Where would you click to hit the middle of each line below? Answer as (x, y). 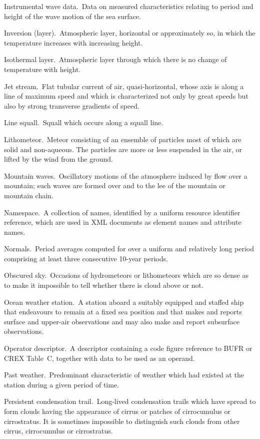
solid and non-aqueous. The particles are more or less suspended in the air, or (123, 149)
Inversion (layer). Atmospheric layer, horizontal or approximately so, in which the (130, 33)
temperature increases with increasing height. (73, 42)
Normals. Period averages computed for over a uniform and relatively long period (129, 249)
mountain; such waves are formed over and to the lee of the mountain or (115, 185)
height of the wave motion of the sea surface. (72, 16)
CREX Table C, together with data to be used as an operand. (99, 358)
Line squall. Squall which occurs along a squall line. (84, 122)
